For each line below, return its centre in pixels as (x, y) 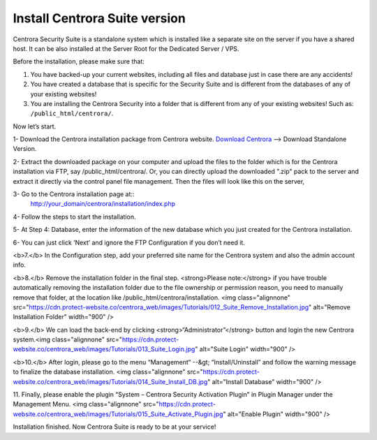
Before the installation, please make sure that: (79, 61)
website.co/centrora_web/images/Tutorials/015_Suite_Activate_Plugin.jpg (118, 414)
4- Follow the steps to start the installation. (74, 217)
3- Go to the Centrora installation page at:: (74, 194)
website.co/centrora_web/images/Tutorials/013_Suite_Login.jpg (104, 349)
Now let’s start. (35, 126)
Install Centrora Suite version (99, 18)
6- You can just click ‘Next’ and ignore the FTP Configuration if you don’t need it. (129, 242)
